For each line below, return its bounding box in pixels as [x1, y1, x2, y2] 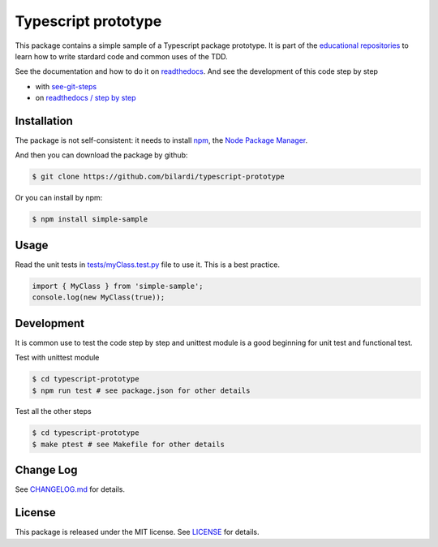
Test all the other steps [15, 407, 92, 416]
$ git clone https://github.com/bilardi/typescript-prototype [32, 172, 285, 182]
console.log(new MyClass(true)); [32, 293, 165, 302]
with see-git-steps [35, 81, 97, 91]
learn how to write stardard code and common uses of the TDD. [15, 51, 229, 61]
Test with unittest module [15, 353, 100, 363]
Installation [15, 114, 73, 127]
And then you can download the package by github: [15, 150, 188, 160]
